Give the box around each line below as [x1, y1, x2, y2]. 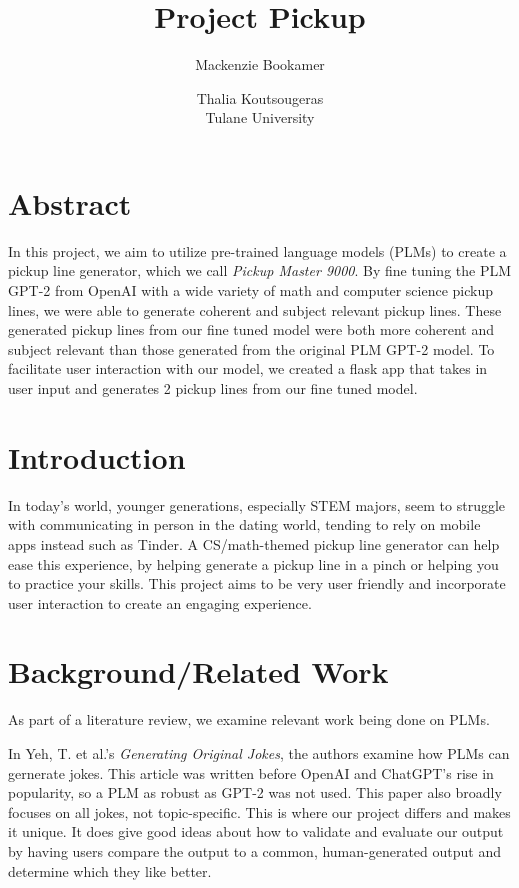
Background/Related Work [8, 651, 389, 692]
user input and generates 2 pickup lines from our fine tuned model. [8, 378, 418, 398]
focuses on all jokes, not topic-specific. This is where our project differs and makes [8, 801, 511, 822]
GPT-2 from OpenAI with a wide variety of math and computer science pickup [8, 280, 494, 301]
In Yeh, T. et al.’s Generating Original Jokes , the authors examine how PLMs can [8, 743, 510, 763]
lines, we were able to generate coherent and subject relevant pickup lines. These [8, 299, 502, 320]
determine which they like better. [8, 860, 212, 881]
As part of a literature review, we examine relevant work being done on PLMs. [8, 709, 490, 730]
